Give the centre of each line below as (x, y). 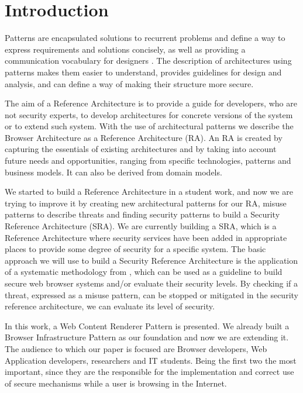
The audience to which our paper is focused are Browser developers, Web (136, 348)
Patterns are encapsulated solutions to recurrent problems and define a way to (145, 38)
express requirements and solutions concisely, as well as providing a (125, 49)
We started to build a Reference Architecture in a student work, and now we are (149, 192)
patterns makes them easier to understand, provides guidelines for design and (143, 72)
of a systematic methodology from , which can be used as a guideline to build (144, 272)
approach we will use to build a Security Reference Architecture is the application (151, 260)
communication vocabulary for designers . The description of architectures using (148, 61)
